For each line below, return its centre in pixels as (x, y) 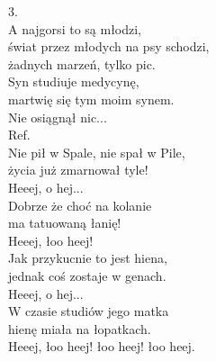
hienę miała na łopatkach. (80, 328)
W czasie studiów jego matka (89, 311)
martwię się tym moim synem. (91, 99)
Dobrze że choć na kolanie (80, 205)
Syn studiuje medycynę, (74, 81)
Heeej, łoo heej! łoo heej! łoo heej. (102, 346)
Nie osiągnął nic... (58, 117)
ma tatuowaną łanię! (65, 223)
